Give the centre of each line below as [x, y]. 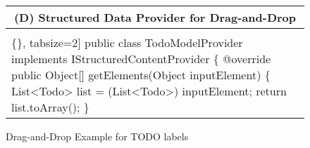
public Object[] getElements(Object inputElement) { [141, 75]
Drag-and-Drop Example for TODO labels [97, 136]
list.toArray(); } [50, 107]
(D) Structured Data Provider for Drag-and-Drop [155, 17]
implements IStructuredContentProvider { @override [141, 59]
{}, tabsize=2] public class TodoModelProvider [127, 42]
